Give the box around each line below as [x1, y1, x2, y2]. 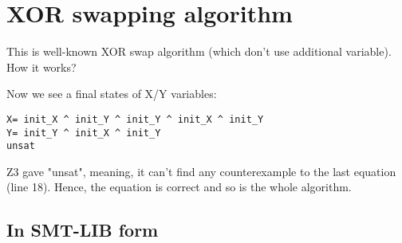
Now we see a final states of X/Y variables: [6, 85, 217, 102]
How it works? [6, 58, 77, 75]
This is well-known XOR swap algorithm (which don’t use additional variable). [6, 43, 392, 60]
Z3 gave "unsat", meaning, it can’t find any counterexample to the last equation [6, 163, 396, 179]
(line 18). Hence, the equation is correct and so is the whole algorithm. [6, 178, 352, 195]
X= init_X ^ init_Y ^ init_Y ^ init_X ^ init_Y [6, 113, 264, 125]
